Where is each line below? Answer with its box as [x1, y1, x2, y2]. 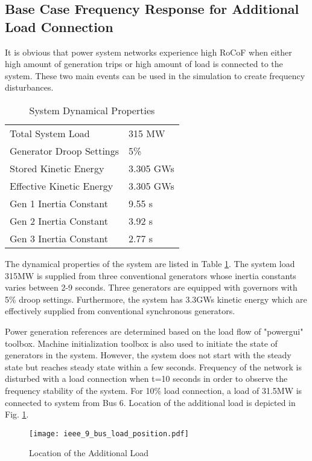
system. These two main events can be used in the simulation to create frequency [5, 69, 305, 82]
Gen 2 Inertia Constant [10, 213, 108, 228]
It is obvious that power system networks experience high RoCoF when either [5, 45, 292, 58]
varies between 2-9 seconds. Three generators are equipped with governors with [5, 281, 298, 294]
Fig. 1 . [5, 408, 29, 421]
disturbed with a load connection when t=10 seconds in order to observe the [5, 372, 288, 385]
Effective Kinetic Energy [10, 178, 113, 193]
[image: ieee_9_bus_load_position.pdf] [29, 429, 189, 438]
